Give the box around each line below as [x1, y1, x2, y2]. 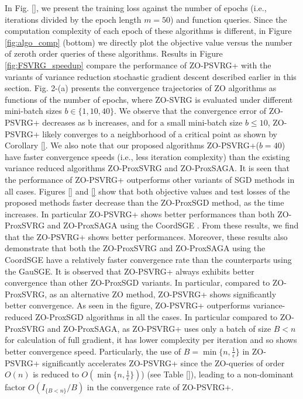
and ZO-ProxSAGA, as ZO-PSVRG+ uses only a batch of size [47, 322, 271, 334]
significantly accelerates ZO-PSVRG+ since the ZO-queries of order [42, 356, 285, 369]
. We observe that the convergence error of [114, 105, 267, 117]
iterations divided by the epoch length [5, 13, 142, 25]
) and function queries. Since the [170, 13, 287, 25]
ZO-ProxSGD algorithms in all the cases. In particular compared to [35, 311, 278, 323]
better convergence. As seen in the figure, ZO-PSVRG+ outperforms [5, 299, 250, 311]
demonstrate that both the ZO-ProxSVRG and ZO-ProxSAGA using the [5, 242, 266, 254]
